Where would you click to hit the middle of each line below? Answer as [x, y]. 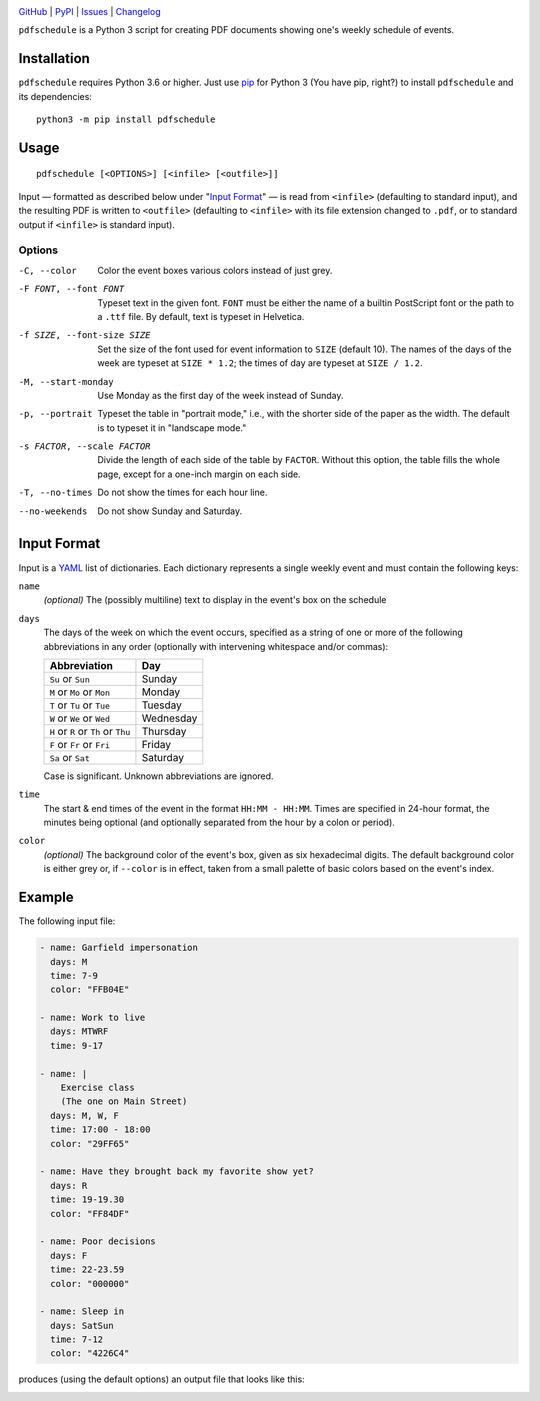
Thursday [164, 731]
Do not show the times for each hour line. [182, 492]
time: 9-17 [77, 1045]
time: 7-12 [77, 1339]
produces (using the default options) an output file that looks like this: [161, 1379]
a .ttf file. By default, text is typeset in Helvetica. [201, 316]
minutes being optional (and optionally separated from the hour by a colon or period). [219, 822]
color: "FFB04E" [90, 989]
